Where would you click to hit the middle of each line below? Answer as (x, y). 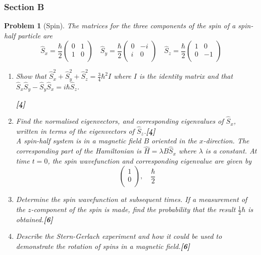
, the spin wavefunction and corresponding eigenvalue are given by (150, 160)
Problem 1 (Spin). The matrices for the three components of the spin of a (120, 25)
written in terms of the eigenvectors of (75, 131)
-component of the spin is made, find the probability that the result (133, 209)
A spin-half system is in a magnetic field (79, 141)
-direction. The (226, 141)
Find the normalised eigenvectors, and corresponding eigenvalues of (120, 121)
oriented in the (174, 141)
